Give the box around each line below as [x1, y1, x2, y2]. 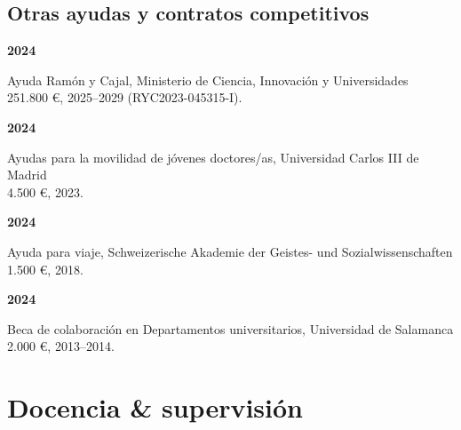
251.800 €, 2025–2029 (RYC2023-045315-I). [7, 88, 242, 107]
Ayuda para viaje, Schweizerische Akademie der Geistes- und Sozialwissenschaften [7, 242, 453, 260]
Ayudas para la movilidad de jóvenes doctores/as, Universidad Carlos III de [7, 147, 419, 166]
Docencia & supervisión [7, 389, 304, 426]
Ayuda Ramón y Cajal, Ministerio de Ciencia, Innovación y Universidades [7, 70, 409, 89]
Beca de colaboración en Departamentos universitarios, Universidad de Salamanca [7, 319, 454, 338]
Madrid [7, 165, 47, 184]
